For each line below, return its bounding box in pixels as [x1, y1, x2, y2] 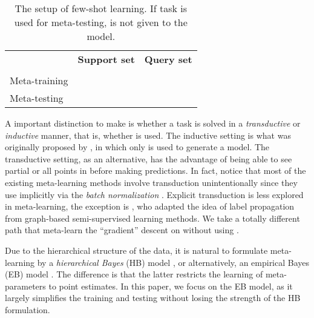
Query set [144, 52, 192, 66]
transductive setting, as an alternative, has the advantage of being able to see [5, 152, 292, 165]
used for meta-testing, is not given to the [14, 15, 188, 29]
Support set [77, 52, 135, 66]
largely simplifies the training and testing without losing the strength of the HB [5, 291, 301, 304]
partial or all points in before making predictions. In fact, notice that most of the [5, 164, 306, 177]
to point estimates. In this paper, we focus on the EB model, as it [48, 279, 293, 292]
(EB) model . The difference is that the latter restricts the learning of [5, 268, 263, 280]
